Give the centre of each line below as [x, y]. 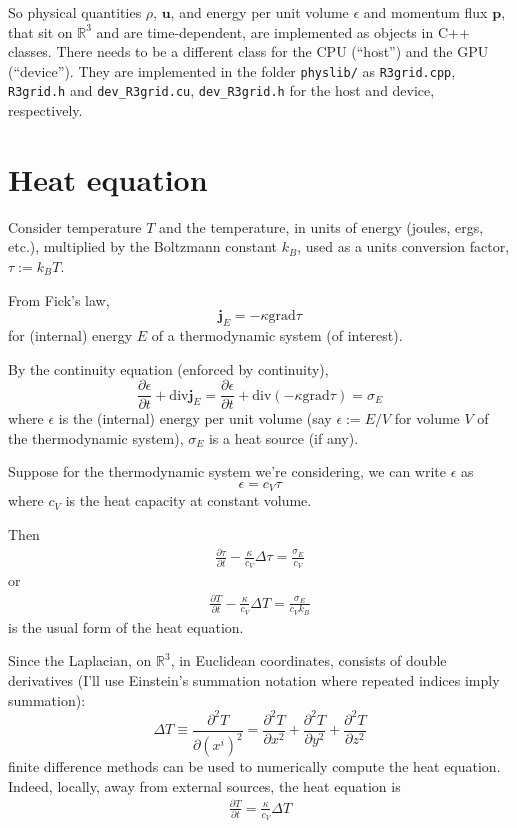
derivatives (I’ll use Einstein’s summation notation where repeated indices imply [254, 680]
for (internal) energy [70, 334]
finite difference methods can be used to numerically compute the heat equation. [254, 766]
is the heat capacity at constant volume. [188, 500]
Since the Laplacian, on [80, 660]
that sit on [40, 31]
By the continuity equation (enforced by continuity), [168, 368]
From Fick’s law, [59, 299]
